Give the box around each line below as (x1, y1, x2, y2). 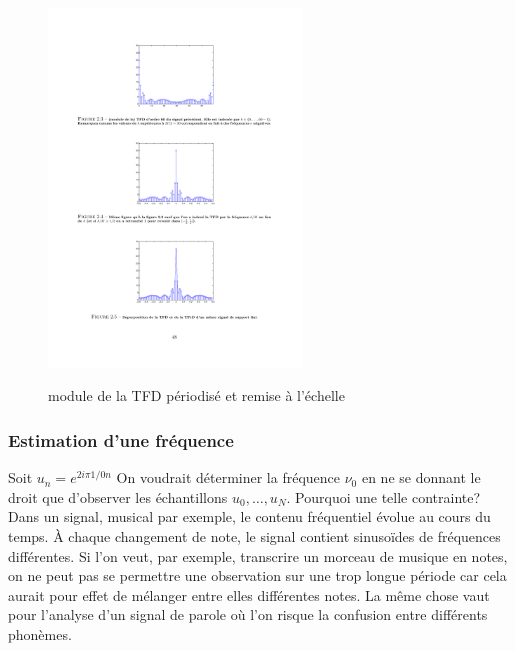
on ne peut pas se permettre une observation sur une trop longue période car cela (8, 565, 507, 586)
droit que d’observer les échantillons (8, 486, 228, 507)
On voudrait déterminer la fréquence (116, 467, 341, 488)
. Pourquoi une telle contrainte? (286, 486, 481, 507)
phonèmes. (8, 623, 72, 644)
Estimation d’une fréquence (8, 427, 234, 452)
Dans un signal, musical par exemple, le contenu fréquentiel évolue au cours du (8, 506, 491, 527)
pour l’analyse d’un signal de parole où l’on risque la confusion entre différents (8, 604, 488, 625)
